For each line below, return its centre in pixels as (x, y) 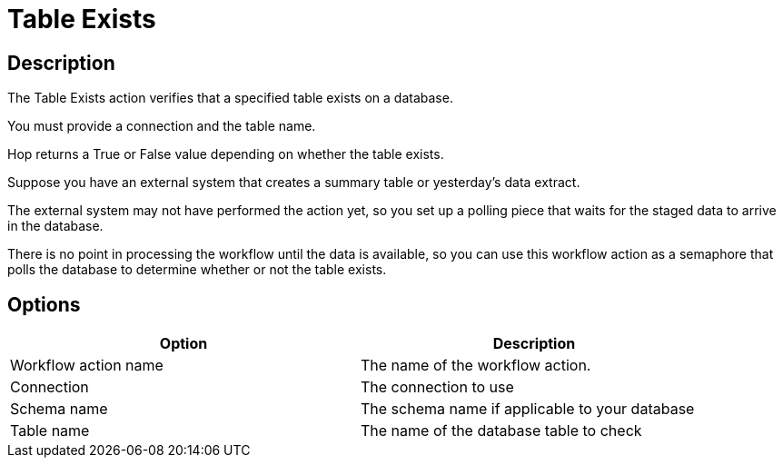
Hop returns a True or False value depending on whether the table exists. (226, 154)
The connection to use (437, 387)
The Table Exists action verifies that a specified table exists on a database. (230, 98)
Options (44, 304)
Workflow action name (87, 366)
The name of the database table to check (501, 431)
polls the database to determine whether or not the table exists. (197, 270)
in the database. (55, 226)
